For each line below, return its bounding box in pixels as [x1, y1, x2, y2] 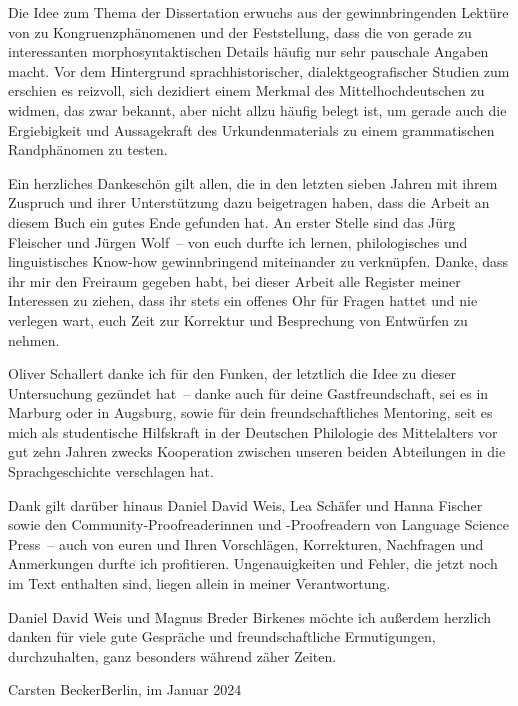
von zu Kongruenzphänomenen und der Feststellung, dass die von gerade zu [8, 21, 472, 42]
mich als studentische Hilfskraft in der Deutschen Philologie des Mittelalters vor [8, 421, 498, 442]
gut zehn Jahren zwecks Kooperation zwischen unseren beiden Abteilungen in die [8, 441, 506, 462]
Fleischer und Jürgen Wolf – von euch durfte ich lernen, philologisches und [8, 231, 468, 252]
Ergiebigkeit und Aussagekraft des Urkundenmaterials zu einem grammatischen [8, 119, 495, 140]
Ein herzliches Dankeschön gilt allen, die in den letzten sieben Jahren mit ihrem [8, 172, 498, 193]
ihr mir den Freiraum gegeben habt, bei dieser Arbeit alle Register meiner [8, 270, 461, 291]
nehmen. [8, 329, 60, 350]
